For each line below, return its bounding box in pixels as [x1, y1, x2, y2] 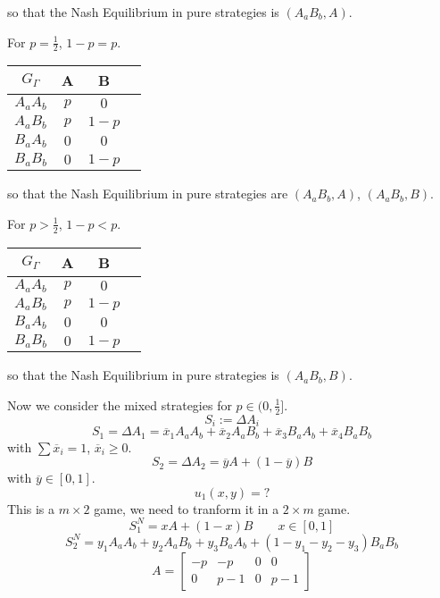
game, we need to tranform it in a [94, 499, 279, 518]
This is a [7, 499, 55, 518]
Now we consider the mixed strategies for [7, 395, 232, 414]
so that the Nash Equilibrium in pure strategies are [7, 184, 288, 203]
